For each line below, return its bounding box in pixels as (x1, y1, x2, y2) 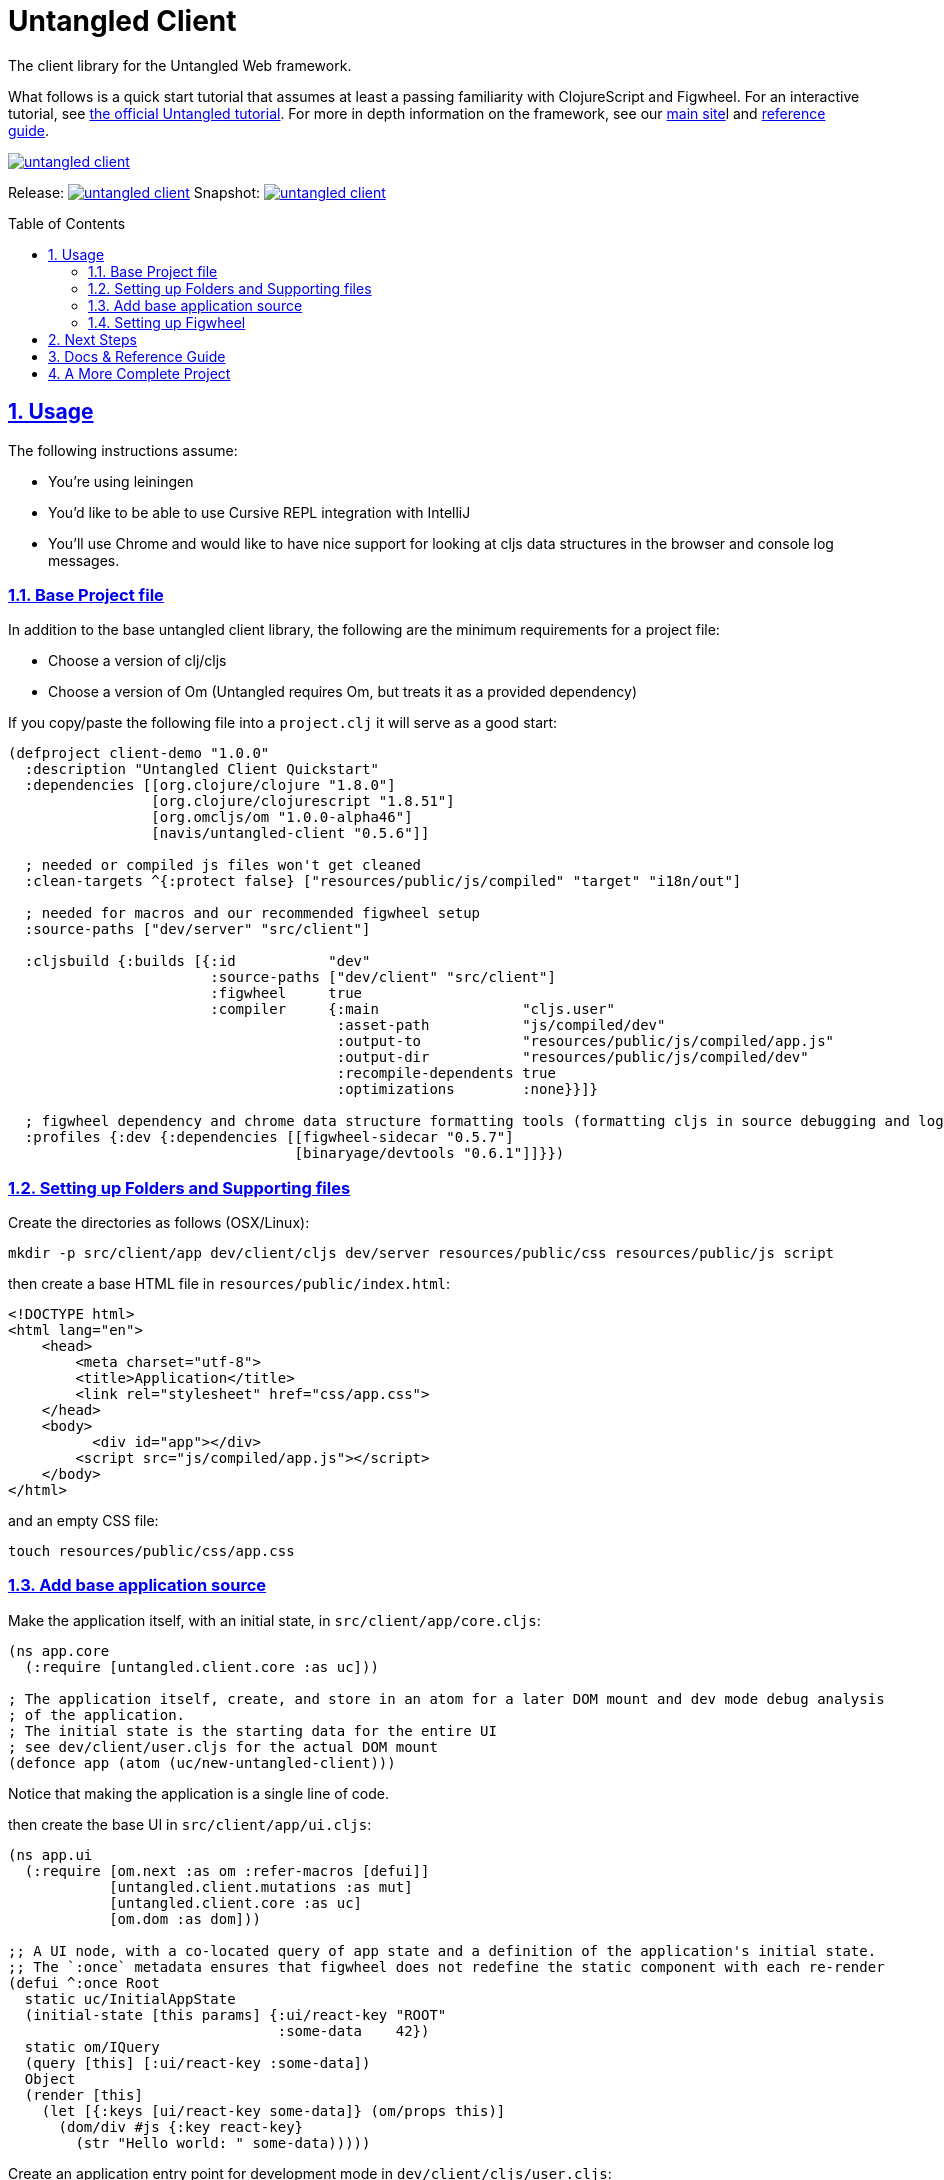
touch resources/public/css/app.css (8, 1543, 295, 1560)
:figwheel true (210, 985, 363, 1002)
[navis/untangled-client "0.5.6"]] (151, 825, 430, 842)
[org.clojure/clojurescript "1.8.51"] (151, 793, 455, 810)
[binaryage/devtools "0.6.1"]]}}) (294, 1145, 565, 1162)
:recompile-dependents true (336, 1065, 556, 1082)
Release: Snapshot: (8, 183, 261, 201)
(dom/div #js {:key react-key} (58, 2118, 304, 2135)
